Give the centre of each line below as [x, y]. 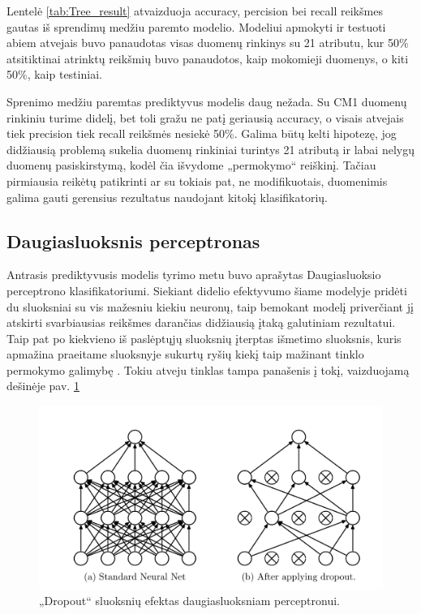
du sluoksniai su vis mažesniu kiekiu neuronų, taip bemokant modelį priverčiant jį [210, 306]
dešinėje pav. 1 [43, 386]
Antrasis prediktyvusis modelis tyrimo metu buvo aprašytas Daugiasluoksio [194, 275]
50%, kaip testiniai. [54, 74]
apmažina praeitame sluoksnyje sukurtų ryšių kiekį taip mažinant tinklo [185, 354]
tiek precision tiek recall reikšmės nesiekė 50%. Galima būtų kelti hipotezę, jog [202, 133]
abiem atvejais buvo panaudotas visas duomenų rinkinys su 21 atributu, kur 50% [208, 43]
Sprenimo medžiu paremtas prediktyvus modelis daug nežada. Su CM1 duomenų [207, 101]
